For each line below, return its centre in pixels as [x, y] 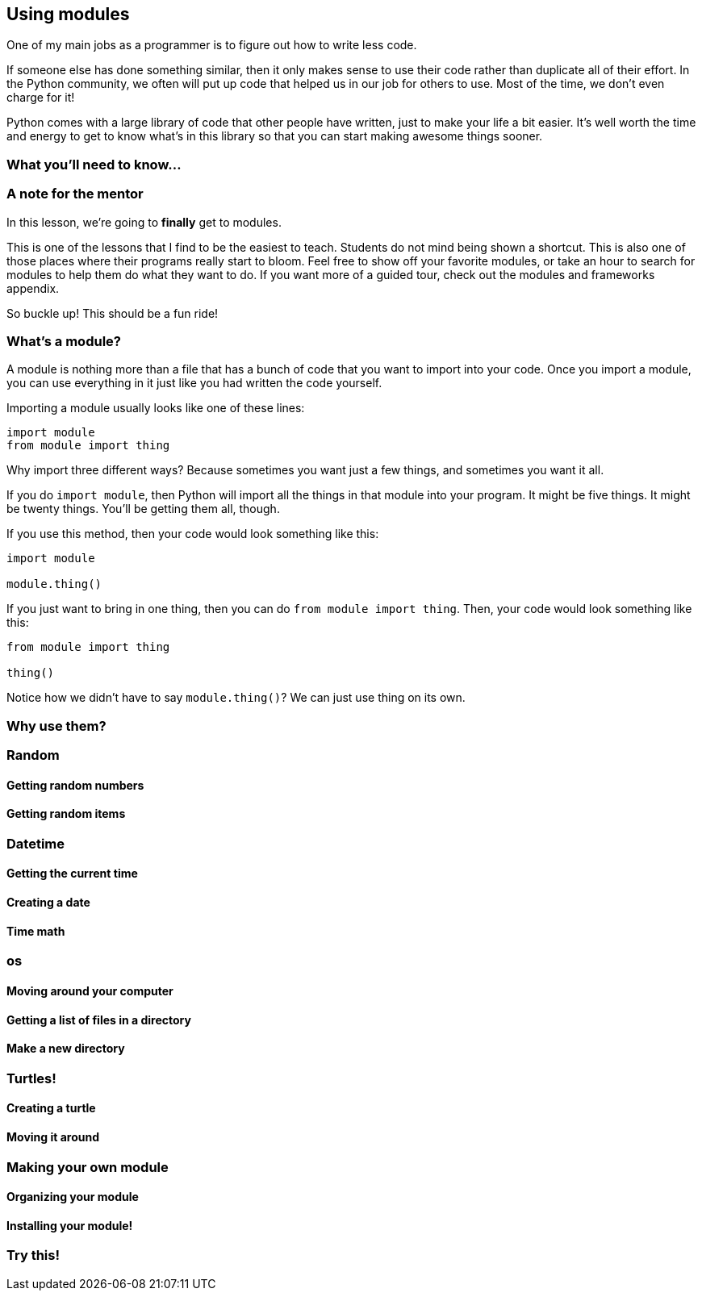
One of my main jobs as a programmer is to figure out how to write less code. [212, 45]
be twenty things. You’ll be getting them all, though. [143, 509]
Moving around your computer [90, 990]
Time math [36, 931]
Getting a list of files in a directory [99, 1020]
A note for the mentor [75, 194]
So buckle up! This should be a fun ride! [113, 313]
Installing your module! [70, 1225]
